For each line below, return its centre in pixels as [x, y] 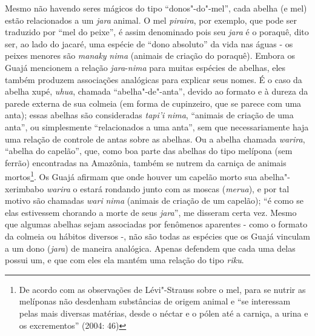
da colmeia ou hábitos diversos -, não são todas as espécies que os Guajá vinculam [157, 236]
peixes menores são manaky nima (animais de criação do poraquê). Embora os [150, 55]
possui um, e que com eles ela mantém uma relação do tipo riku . [124, 260]
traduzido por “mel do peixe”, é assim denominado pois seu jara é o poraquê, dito [157, 32]
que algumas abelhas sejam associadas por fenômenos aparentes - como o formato [156, 224]
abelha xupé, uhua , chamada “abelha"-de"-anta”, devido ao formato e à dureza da [157, 91]
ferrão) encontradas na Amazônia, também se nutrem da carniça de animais [146, 162]
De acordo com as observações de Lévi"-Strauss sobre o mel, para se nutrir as [162, 289]
